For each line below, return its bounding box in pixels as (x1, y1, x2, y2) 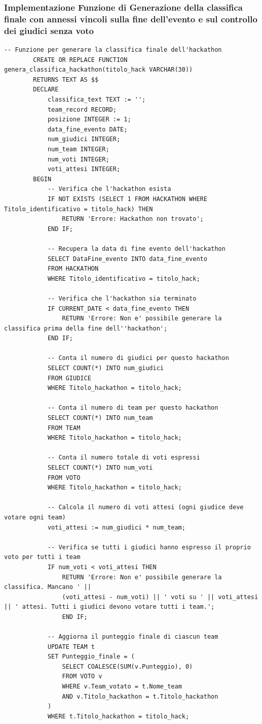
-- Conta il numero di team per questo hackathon (47, 404, 218, 412)
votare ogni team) (4, 513, 66, 521)
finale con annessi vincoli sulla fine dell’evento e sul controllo (4, 12, 257, 25)
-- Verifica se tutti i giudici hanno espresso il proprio (47, 543, 251, 551)
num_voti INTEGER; (47, 155, 109, 163)
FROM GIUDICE (47, 374, 91, 382)
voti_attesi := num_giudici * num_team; (47, 523, 185, 531)
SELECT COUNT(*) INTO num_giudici (47, 365, 164, 372)
